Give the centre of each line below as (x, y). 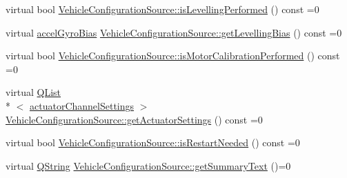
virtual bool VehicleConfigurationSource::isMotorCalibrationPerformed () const (173, 56)
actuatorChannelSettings (82, 105)
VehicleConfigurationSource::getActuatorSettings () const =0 (134, 119)
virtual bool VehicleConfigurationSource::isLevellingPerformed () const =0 (162, 9)
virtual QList (33, 92)
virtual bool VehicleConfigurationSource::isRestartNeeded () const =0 (153, 142)
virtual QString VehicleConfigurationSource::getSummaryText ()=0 (148, 165)
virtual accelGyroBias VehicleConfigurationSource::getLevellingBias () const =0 (174, 32)
